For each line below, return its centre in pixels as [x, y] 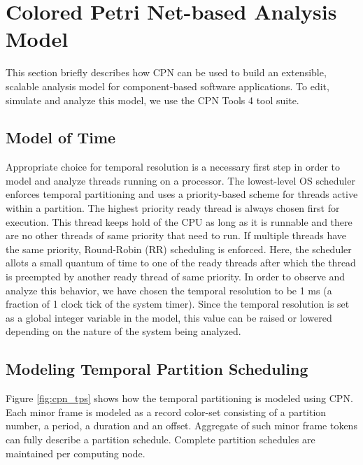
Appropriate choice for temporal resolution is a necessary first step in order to [173, 167]
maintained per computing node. [76, 453]
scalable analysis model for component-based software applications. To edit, [168, 86]
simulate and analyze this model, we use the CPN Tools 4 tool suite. [152, 100]
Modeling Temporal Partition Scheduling [157, 369]
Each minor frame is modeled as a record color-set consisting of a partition [166, 412]
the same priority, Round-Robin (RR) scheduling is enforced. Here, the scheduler [179, 249]
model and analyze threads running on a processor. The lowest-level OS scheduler [180, 180]
